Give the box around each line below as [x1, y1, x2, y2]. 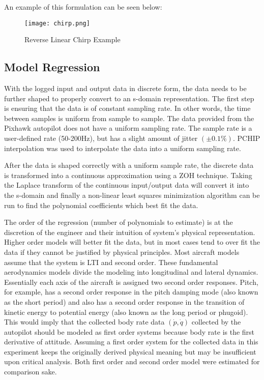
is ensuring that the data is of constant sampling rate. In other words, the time [4, 103, 251, 113]
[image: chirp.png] [24, 19, 90, 27]
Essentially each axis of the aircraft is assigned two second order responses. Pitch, [4, 276, 258, 287]
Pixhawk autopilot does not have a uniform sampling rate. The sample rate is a [4, 123, 252, 133]
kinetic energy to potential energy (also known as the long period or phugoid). [4, 306, 248, 317]
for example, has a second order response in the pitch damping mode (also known [4, 286, 258, 297]
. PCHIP [232, 133, 260, 143]
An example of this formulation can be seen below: [4, 2, 162, 12]
